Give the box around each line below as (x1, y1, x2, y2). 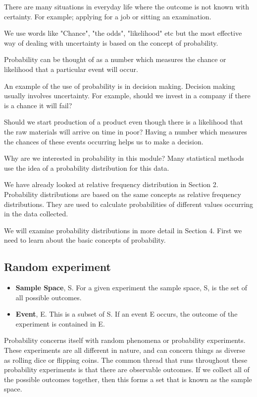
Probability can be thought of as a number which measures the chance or (4, 54, 226, 65)
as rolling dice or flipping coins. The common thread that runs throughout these (4, 354, 248, 365)
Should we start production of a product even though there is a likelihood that (4, 117, 243, 127)
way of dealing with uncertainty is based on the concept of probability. (4, 37, 218, 48)
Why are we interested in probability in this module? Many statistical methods (4, 153, 244, 163)
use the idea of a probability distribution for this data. (4, 162, 169, 173)
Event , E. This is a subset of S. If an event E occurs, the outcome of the (15, 309, 238, 319)
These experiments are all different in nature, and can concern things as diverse (4, 345, 246, 355)
